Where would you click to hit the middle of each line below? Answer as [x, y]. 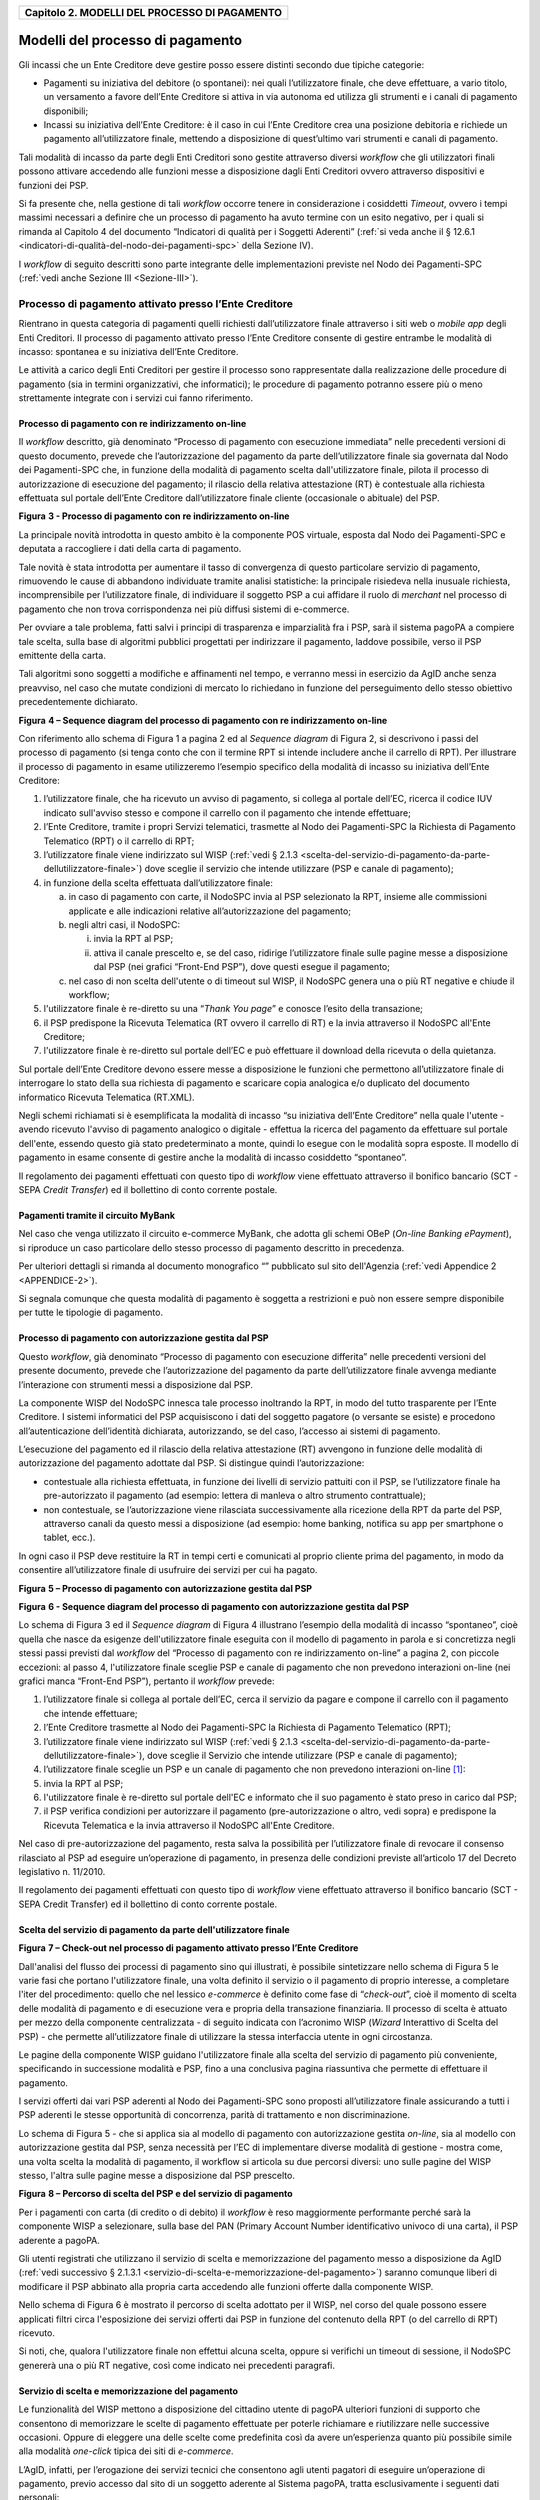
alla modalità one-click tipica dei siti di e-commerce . [126, 2451]
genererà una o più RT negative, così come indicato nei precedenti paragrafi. [176, 2365]
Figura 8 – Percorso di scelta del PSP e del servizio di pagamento [156, 2194]
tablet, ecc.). [69, 1537]
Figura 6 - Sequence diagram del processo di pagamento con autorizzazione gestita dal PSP [214, 1606]
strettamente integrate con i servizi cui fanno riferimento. [136, 398]
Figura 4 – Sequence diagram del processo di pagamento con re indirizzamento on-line [203, 720]
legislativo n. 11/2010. [62, 1872]
